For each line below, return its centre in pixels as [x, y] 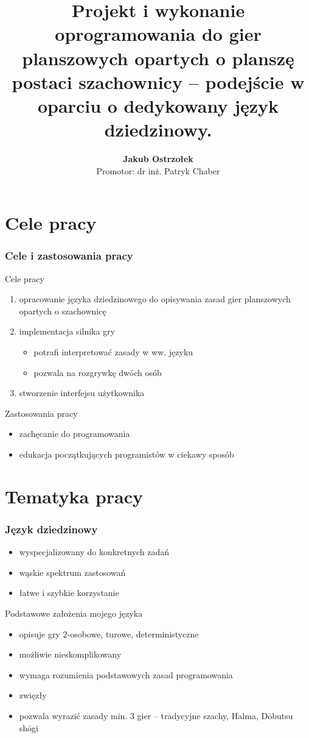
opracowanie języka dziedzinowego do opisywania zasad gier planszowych [155, 299]
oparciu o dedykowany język [158, 105]
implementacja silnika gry [67, 331]
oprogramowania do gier [158, 34]
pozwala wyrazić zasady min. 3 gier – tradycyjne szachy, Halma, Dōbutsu [156, 715]
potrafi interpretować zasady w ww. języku [113, 352]
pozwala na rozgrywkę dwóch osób [98, 372]
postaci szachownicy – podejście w [158, 81]
